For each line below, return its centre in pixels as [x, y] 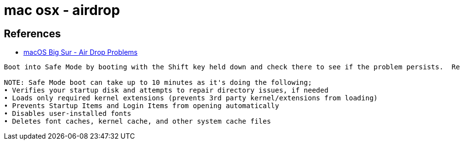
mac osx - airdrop [62, 10]
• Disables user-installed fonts [68, 114]
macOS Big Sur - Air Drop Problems [81, 52]
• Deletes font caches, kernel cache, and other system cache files [137, 121]
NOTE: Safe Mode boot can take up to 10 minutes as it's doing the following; [158, 83]
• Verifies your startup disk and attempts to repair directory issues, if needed [166, 90]
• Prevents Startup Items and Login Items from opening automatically [142, 106]
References [32, 33]
